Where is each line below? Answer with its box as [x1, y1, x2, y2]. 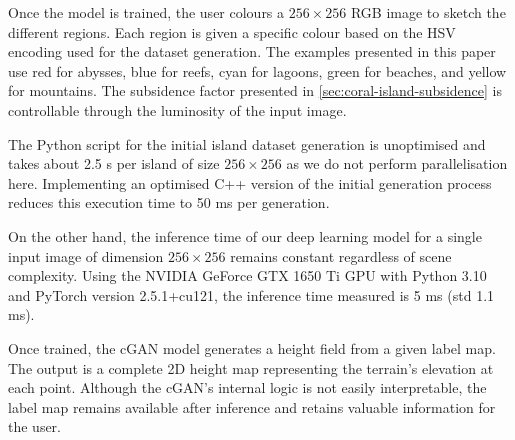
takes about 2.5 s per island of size [8, 153, 220, 174]
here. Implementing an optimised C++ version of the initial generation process [8, 172, 492, 193]
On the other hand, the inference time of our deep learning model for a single [8, 225, 482, 246]
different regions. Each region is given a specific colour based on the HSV [8, 21, 456, 42]
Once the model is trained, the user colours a [8, 2, 285, 22]
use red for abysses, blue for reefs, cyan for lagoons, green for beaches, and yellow [8, 60, 507, 81]
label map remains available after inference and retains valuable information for [8, 396, 496, 417]
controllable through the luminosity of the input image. [8, 99, 347, 120]
